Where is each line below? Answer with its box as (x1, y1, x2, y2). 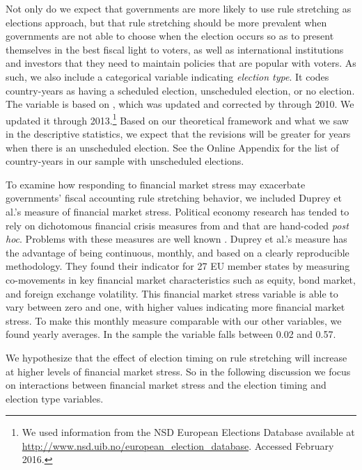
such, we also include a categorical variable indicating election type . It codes (6, 69, 329, 83)
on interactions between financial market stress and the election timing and (6, 378, 326, 392)
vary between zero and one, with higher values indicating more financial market (6, 300, 345, 314)
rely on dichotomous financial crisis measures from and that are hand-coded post (6, 218, 349, 232)
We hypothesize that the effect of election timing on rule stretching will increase (6, 350, 347, 364)
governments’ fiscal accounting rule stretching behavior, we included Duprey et (6, 191, 342, 205)
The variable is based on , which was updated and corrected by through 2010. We (6, 97, 354, 111)
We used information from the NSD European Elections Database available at (22, 425, 355, 439)
